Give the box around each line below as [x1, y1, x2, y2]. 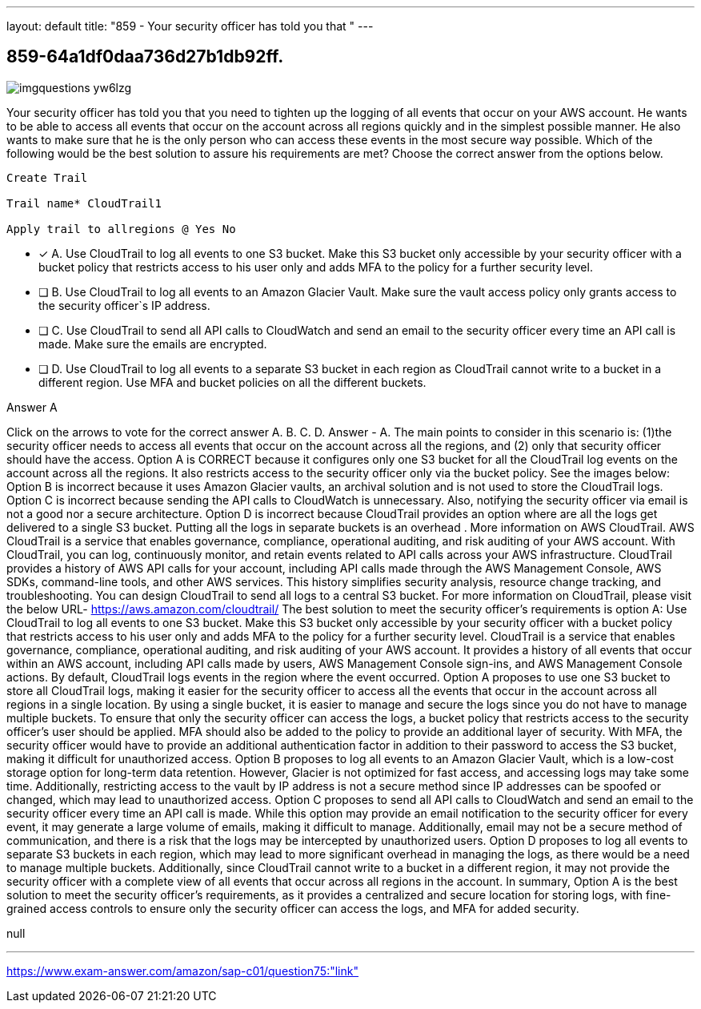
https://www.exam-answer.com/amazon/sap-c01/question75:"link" [6, 963, 359, 978]
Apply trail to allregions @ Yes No [6, 222, 236, 235]
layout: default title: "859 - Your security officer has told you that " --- [6, 19, 374, 33]
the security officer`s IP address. [38, 298, 210, 312]
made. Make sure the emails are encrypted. [38, 336, 267, 351]
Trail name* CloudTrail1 [6, 196, 162, 210]
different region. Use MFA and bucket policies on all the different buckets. [38, 375, 427, 389]
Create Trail [6, 171, 88, 184]
